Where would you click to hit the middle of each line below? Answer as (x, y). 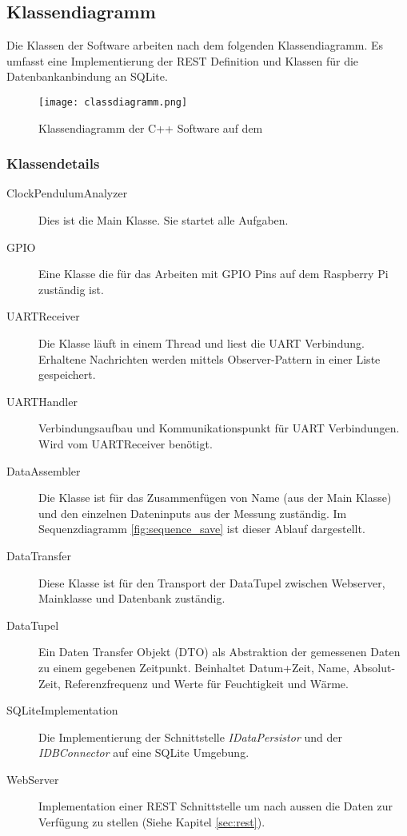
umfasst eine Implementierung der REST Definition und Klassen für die (183, 60)
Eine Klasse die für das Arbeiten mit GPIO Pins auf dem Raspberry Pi (213, 274)
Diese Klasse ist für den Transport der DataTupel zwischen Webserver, (212, 582)
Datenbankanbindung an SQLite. (87, 76)
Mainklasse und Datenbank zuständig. (132, 598)
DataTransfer (39, 555)
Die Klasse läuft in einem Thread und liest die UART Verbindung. (202, 343)
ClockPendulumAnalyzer (67, 193)
